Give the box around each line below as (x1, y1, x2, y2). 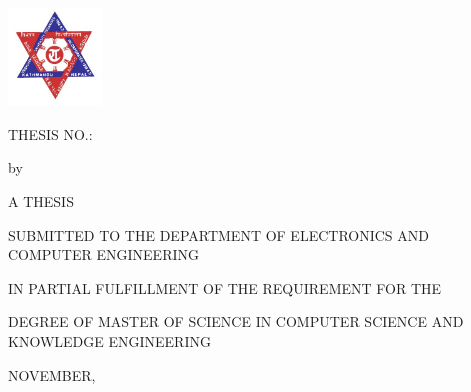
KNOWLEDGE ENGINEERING (8, 331, 211, 352)
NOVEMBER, (8, 364, 96, 385)
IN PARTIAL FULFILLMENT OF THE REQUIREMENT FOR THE (8, 277, 442, 298)
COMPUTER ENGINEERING (8, 244, 199, 265)
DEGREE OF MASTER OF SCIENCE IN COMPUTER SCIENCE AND (8, 311, 464, 332)
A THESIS (8, 191, 74, 212)
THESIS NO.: (8, 123, 93, 144)
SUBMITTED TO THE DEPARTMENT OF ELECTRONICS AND (8, 224, 429, 245)
